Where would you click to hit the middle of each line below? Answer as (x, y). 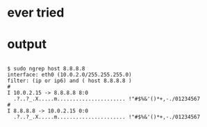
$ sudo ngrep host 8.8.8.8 (46, 69)
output (27, 45)
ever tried (36, 13)
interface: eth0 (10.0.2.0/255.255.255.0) (69, 75)
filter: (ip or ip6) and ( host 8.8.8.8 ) (69, 81)
